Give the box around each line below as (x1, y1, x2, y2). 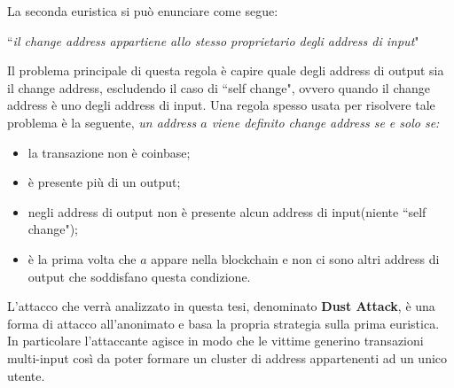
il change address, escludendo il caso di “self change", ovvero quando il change (7, 78, 431, 97)
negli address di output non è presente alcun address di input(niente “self (27, 202, 427, 221)
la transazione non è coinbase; (27, 143, 191, 161)
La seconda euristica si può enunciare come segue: (7, 2, 278, 19)
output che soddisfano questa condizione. (27, 267, 251, 285)
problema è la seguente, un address (7, 113, 197, 131)
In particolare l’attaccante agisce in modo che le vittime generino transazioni (7, 331, 424, 350)
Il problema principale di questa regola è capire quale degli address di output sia (7, 61, 444, 80)
